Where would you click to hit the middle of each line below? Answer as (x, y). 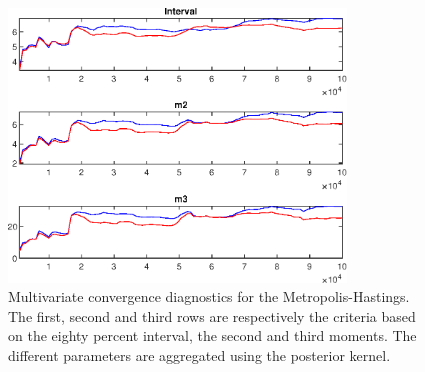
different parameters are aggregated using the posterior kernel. (199, 354)
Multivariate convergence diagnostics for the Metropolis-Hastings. (209, 296)
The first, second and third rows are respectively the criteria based (212, 315)
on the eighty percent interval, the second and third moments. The (212, 335)
